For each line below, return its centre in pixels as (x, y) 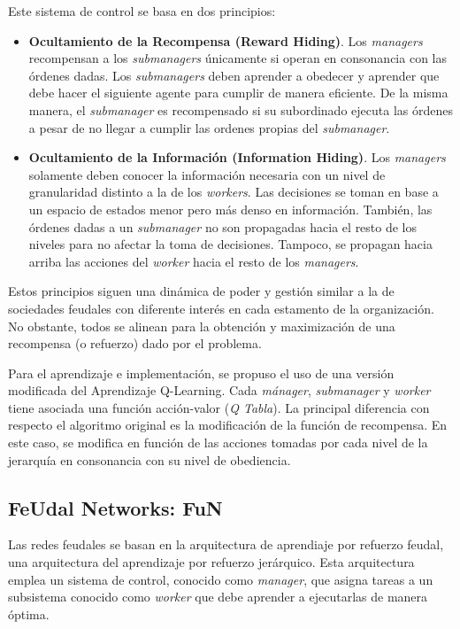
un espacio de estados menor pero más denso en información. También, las (230, 209)
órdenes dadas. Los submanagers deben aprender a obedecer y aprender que (234, 75)
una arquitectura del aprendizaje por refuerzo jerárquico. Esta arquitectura (211, 562)
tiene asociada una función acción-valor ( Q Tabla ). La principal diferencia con (219, 407)
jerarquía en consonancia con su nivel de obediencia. (149, 459)
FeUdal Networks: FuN (115, 507)
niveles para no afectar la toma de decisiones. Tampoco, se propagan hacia (230, 244)
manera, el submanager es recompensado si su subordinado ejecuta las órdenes (241, 109)
